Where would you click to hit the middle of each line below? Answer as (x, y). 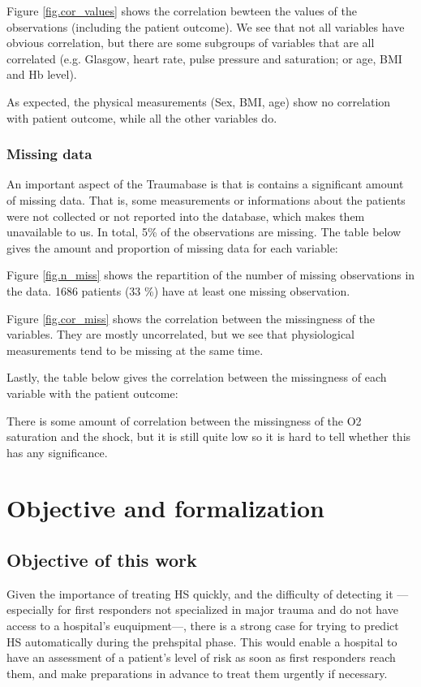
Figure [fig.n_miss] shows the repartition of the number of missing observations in (211, 275)
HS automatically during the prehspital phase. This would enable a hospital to (202, 641)
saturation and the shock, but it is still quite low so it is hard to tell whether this (209, 436)
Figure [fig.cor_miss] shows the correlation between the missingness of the (191, 318)
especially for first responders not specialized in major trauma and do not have (202, 609)
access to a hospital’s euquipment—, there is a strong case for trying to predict (203, 626)
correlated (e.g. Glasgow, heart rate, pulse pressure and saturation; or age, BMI (204, 58)
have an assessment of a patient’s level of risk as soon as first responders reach (201, 657)
